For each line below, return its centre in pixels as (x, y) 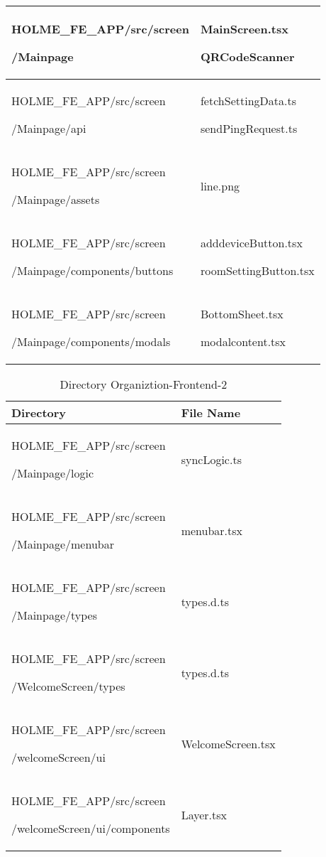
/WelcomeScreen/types (68, 686)
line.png (220, 185)
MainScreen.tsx (244, 29)
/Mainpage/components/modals (91, 341)
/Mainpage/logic (53, 473)
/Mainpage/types (54, 615)
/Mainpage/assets (56, 199)
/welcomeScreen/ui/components (91, 828)
